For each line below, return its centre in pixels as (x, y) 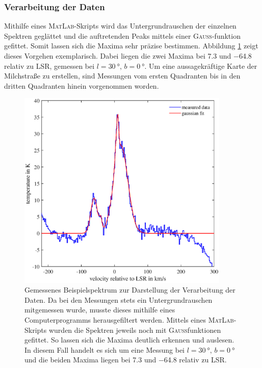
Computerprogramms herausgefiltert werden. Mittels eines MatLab (129, 319)
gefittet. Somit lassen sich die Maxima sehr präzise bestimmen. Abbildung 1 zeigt (131, 46)
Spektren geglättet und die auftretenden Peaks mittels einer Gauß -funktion (122, 35)
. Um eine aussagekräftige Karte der (201, 65)
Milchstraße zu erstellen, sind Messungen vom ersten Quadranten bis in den (122, 76)
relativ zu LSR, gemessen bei (49, 65)
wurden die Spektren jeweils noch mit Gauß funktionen (135, 330)
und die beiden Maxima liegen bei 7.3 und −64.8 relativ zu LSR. (126, 360)
